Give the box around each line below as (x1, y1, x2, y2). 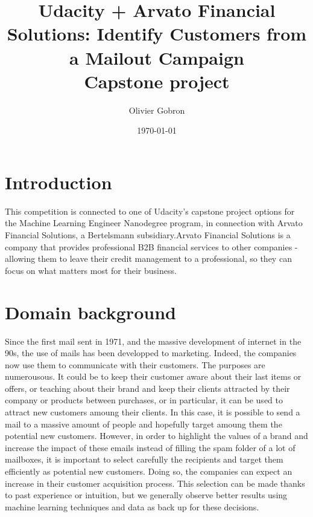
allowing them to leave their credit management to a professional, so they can (5, 252, 292, 265)
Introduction (5, 169, 112, 194)
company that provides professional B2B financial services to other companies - (5, 240, 298, 253)
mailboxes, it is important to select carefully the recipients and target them (5, 453, 283, 466)
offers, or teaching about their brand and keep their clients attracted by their (5, 382, 290, 394)
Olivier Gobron (128, 103, 185, 116)
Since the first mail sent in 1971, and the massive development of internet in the (5, 334, 302, 347)
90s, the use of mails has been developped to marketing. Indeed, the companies (5, 346, 297, 359)
